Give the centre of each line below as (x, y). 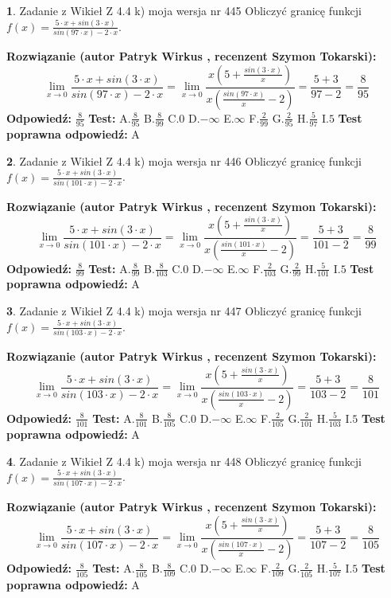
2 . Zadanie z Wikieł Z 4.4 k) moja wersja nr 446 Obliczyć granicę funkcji (184, 160)
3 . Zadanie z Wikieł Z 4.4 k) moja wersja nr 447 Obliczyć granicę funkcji (184, 310)
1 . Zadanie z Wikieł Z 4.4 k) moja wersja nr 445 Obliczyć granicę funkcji (184, 10)
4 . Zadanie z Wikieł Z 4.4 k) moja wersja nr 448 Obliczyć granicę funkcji (184, 461)
